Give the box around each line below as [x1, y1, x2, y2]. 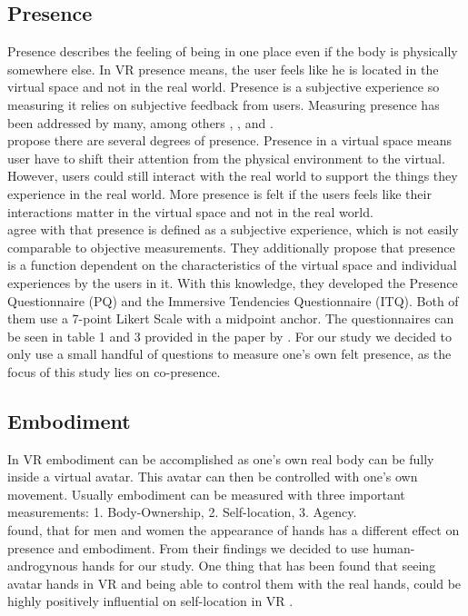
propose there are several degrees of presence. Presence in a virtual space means [7, 131, 453, 150]
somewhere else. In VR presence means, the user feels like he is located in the [7, 59, 439, 78]
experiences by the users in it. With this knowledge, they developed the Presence [7, 273, 458, 292]
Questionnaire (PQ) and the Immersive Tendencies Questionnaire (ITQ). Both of [7, 291, 459, 310]
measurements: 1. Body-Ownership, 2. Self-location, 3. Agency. [7, 502, 357, 522]
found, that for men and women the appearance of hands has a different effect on [7, 521, 460, 540]
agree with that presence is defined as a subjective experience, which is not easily [7, 220, 459, 239]
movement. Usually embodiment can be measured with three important [7, 484, 405, 503]
